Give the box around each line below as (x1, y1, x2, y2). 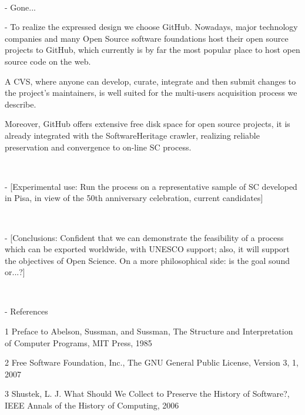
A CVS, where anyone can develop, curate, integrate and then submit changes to (5, 75, 296, 87)
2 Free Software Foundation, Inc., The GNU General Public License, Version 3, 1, (5, 356, 299, 369)
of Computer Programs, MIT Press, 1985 (5, 336, 152, 349)
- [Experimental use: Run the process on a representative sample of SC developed (5, 180, 297, 192)
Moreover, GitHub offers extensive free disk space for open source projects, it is (5, 118, 290, 130)
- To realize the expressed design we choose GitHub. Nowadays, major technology (5, 21, 298, 33)
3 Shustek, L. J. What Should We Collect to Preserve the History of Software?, (5, 387, 290, 400)
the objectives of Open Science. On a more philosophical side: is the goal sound (5, 254, 290, 266)
